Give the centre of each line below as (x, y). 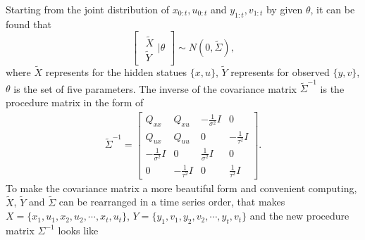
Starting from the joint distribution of (88, 9)
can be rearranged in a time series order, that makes (172, 202)
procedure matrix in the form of (75, 102)
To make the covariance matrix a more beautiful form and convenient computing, (181, 188)
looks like (78, 230)
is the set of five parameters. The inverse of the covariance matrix (155, 88)
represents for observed (280, 72)
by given (284, 9)
